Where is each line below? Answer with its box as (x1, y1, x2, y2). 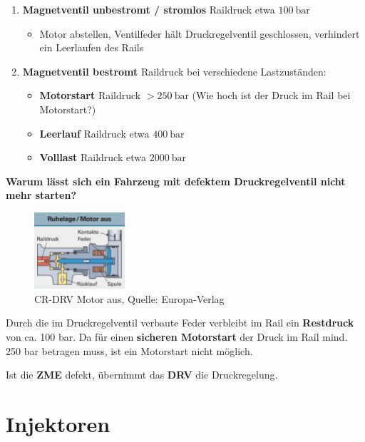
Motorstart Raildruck (39, 88, 141, 103)
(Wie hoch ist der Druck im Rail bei (192, 88, 351, 103)
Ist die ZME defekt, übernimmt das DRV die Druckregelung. (6, 367, 278, 382)
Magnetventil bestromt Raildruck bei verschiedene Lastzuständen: (22, 63, 327, 78)
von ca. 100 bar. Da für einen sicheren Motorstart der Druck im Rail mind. (6, 329, 348, 344)
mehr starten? (6, 187, 76, 202)
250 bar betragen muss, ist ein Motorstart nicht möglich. (6, 343, 253, 358)
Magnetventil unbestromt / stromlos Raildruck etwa (22, 2, 275, 16)
